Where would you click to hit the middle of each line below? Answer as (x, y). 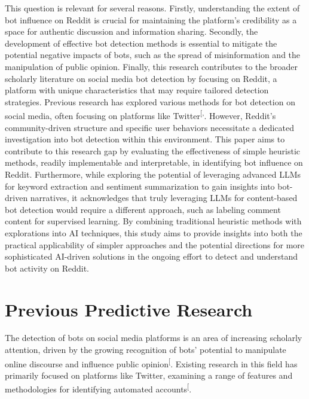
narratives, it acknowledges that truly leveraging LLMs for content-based (164, 198)
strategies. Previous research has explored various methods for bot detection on (150, 101)
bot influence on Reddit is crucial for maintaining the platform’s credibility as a (151, 19)
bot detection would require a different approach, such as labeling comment (143, 209)
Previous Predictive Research (129, 309)
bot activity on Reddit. (47, 268)
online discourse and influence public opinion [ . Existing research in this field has (151, 363)
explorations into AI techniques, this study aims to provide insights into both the (154, 232)
